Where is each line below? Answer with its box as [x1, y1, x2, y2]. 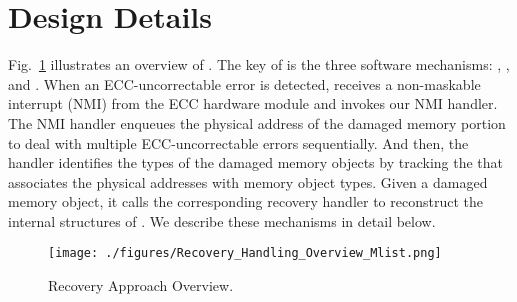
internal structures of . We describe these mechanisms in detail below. [8, 210, 436, 231]
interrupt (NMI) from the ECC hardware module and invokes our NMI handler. [8, 93, 498, 114]
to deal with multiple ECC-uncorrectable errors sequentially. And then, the [8, 132, 469, 153]
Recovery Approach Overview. [48, 275, 234, 296]
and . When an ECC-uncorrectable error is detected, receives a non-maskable [8, 73, 481, 94]
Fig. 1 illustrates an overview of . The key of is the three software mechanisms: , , [8, 54, 510, 75]
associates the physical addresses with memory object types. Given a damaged [8, 171, 488, 192]
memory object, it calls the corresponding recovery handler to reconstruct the [8, 191, 483, 212]
